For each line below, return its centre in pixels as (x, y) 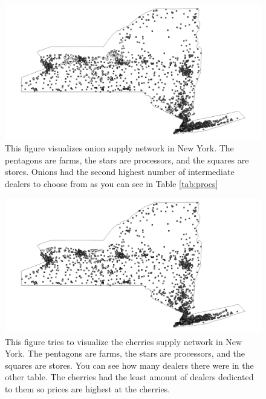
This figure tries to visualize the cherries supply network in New (124, 341)
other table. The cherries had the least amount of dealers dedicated (129, 377)
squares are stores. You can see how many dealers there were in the (129, 365)
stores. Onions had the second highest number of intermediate (120, 172)
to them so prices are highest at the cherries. (88, 389)
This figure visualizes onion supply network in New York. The (119, 148)
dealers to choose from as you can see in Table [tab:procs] (112, 183)
